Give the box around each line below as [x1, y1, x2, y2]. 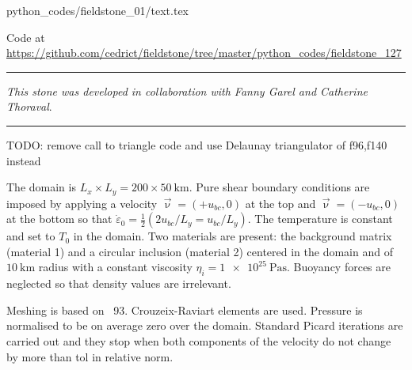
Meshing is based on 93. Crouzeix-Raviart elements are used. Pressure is [6, 301, 363, 318]
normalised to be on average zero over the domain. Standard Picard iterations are [6, 317, 403, 334]
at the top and [245, 194, 316, 211]
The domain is [6, 179, 76, 195]
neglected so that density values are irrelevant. [6, 275, 231, 292]
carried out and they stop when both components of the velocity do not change [6, 332, 391, 349]
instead [6, 152, 41, 168]
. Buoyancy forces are [287, 259, 391, 275]
